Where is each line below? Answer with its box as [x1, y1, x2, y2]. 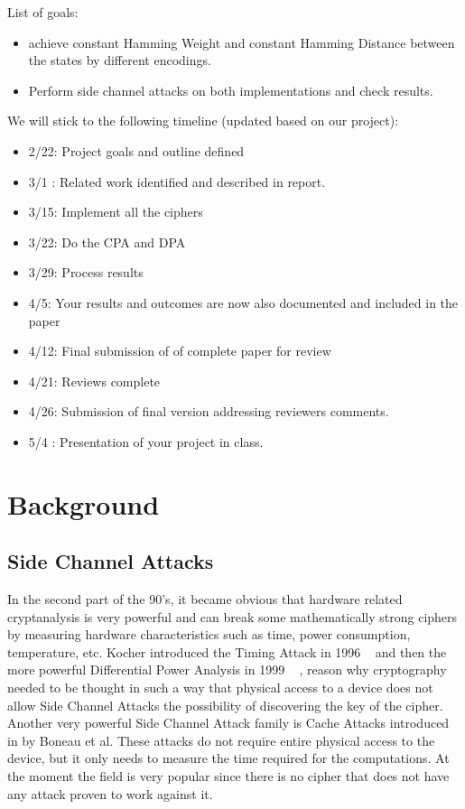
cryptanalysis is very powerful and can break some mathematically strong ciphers [7, 607, 458, 626]
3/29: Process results [28, 263, 144, 282]
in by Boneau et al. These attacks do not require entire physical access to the [7, 730, 435, 749]
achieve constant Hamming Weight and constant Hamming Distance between [28, 33, 455, 51]
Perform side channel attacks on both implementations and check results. [28, 80, 433, 99]
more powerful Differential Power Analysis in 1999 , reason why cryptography [7, 660, 447, 679]
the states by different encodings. [28, 51, 211, 70]
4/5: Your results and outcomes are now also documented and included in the [28, 293, 459, 312]
